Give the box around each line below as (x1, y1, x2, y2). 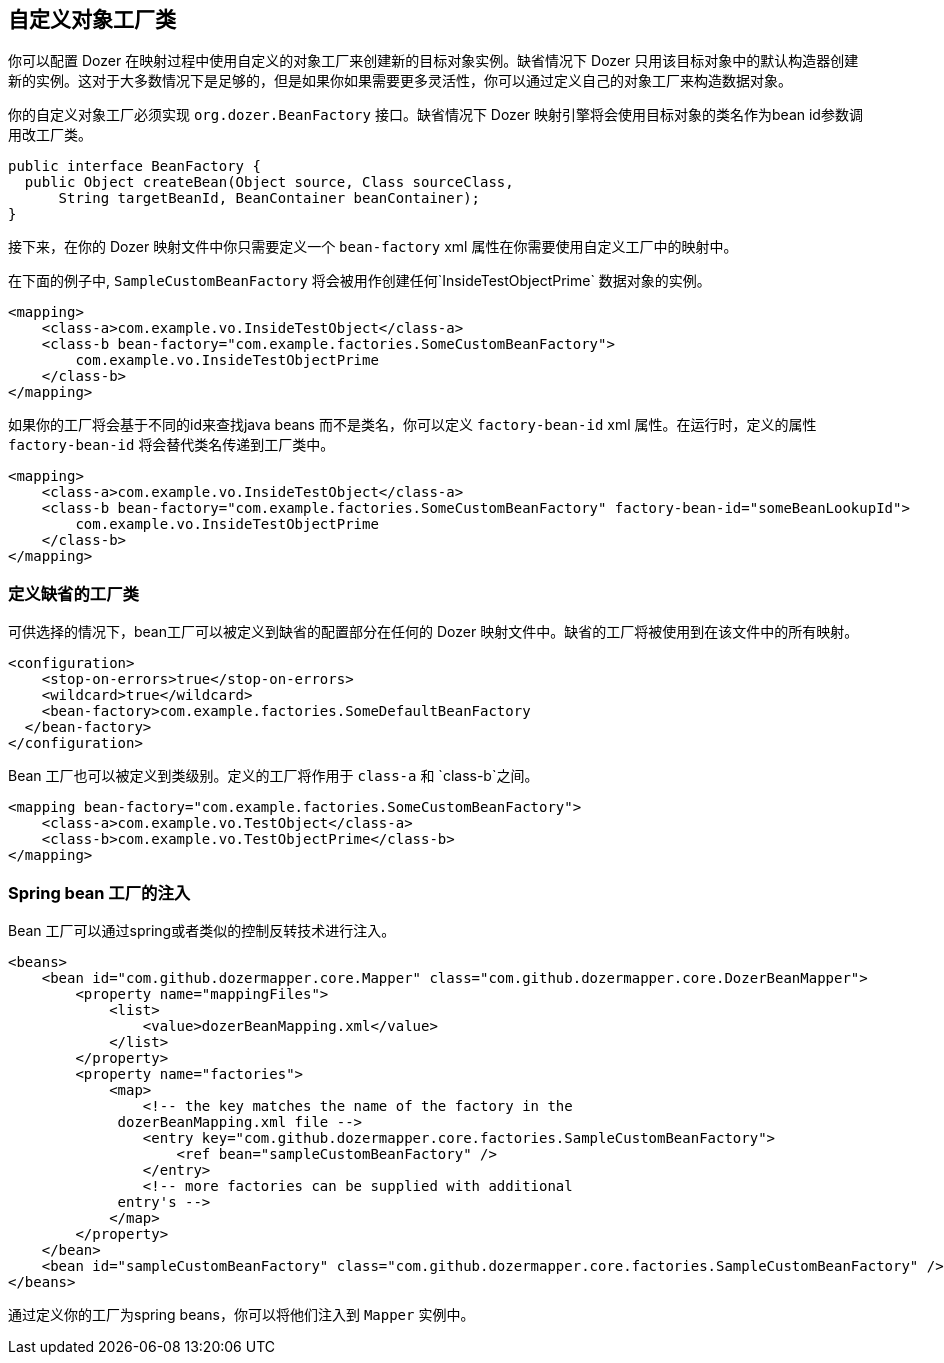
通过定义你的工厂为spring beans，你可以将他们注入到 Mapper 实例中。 (8, 1305, 475, 1323)
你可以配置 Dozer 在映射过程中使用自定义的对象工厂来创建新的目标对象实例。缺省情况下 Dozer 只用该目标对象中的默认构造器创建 (8, 52, 859, 70)
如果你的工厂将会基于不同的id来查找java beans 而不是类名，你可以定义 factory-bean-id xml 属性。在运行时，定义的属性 (8, 416, 817, 434)
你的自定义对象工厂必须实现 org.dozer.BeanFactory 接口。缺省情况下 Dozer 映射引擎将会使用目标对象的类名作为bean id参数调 (8, 106, 863, 124)
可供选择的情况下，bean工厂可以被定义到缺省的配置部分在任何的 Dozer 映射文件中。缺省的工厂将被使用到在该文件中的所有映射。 (8, 623, 859, 641)
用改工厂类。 (8, 126, 92, 144)
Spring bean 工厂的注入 (8, 882, 191, 903)
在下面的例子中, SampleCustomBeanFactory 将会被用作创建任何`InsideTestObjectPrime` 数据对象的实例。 (8, 272, 711, 290)
